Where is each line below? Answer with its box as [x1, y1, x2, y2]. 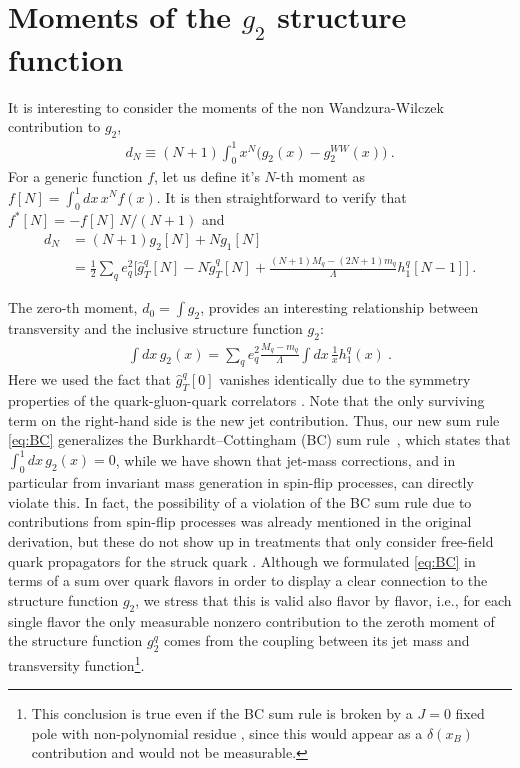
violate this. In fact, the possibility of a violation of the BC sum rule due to [8, 491, 472, 512]
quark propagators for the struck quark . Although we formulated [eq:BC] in [8, 550, 476, 571]
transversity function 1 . [8, 652, 145, 675]
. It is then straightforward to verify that [156, 186, 407, 207]
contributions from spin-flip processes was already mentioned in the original [8, 511, 472, 532]
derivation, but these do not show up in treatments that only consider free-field [8, 531, 494, 552]
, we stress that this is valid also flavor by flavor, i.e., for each [135, 589, 512, 610]
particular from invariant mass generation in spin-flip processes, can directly [8, 472, 474, 493]
